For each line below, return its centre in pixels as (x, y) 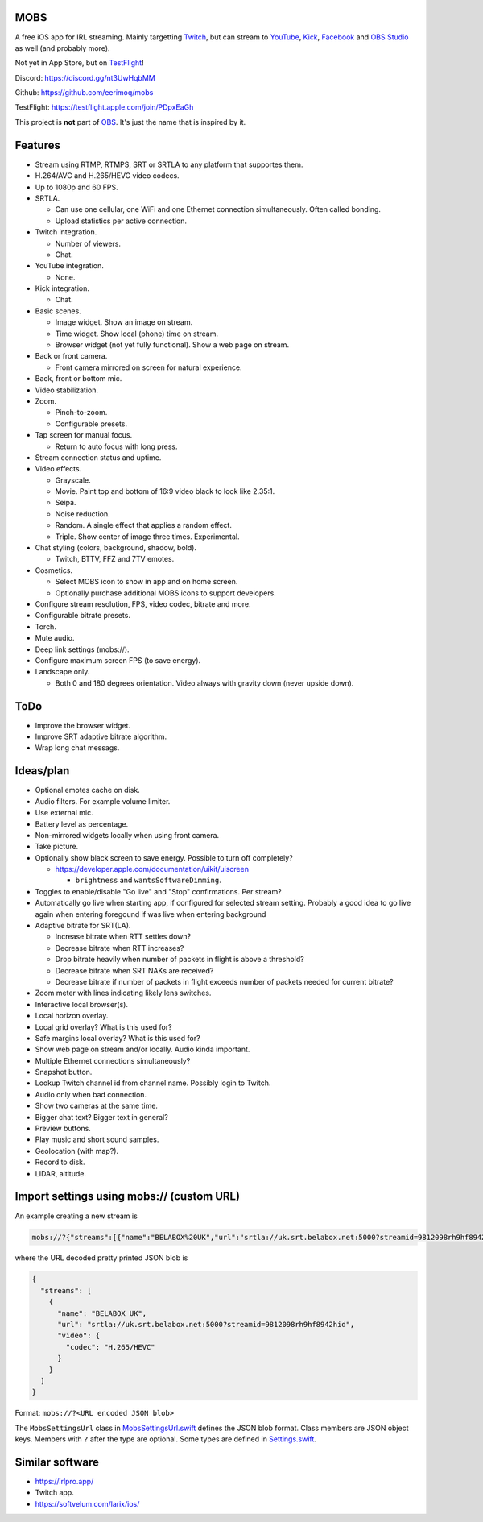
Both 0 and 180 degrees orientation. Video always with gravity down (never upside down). (204, 683)
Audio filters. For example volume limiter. (103, 801)
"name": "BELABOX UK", (102, 1313)
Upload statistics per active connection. (121, 221)
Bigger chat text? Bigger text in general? (101, 1117)
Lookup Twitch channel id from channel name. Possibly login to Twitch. (153, 1083)
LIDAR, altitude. (60, 1173)
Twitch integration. (66, 232)
